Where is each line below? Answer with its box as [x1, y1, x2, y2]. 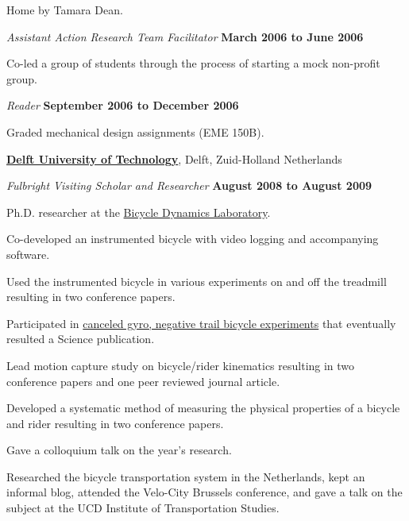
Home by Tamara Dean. [6, 2, 123, 17]
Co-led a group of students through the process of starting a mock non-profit [6, 55, 380, 71]
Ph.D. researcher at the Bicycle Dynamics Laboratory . [6, 203, 271, 220]
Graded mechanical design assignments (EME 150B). [6, 123, 264, 140]
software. [6, 245, 50, 262]
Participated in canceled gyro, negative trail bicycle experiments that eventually [6, 315, 396, 331]
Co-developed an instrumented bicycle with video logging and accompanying [6, 230, 379, 247]
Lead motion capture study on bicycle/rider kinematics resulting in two [6, 357, 355, 373]
